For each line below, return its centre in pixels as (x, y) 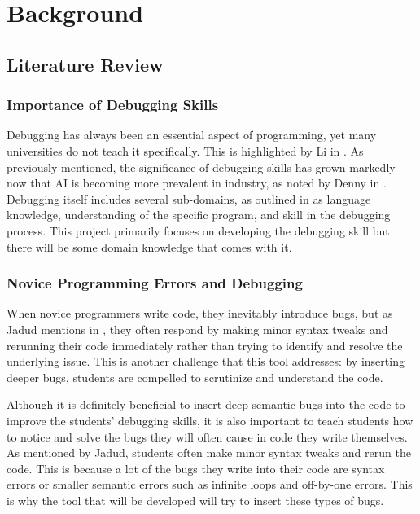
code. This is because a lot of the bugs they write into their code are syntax (196, 468)
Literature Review (85, 64)
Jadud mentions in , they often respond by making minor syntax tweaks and (197, 329)
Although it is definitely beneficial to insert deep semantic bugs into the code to (206, 404)
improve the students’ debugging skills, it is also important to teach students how (210, 420)
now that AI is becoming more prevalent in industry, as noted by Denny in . (197, 183)
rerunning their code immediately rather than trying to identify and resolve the (205, 345)
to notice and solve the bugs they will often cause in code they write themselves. (207, 436)
